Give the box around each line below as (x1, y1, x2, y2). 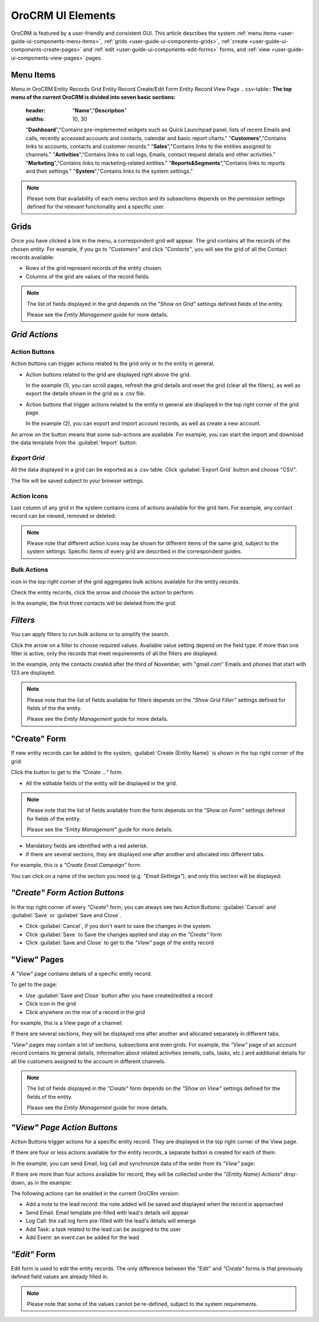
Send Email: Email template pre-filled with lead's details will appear (25, 1209, 189, 1216)
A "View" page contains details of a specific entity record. (11, 970, 152, 977)
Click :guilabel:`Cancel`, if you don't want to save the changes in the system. (25, 923, 212, 930)
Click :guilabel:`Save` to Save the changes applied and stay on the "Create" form (25, 931, 222, 938)
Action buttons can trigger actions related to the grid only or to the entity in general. (11, 360, 215, 367)
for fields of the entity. (27, 815, 81, 822)
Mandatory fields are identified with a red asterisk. (25, 842, 148, 849)
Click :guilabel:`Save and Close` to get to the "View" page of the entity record (25, 939, 214, 946)
